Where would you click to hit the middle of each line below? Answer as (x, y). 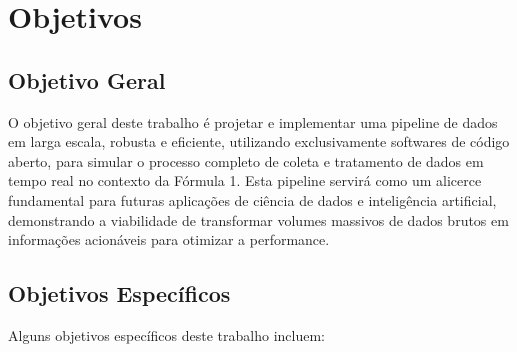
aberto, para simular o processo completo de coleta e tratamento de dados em (246, 160)
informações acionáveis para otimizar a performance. (169, 239)
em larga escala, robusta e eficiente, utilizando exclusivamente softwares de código (259, 141)
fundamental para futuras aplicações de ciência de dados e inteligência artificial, (252, 199)
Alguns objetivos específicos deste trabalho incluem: (166, 334)
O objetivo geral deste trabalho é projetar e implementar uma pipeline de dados (253, 121)
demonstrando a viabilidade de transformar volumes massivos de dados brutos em (258, 219)
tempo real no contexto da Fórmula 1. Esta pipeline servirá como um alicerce (245, 180)
